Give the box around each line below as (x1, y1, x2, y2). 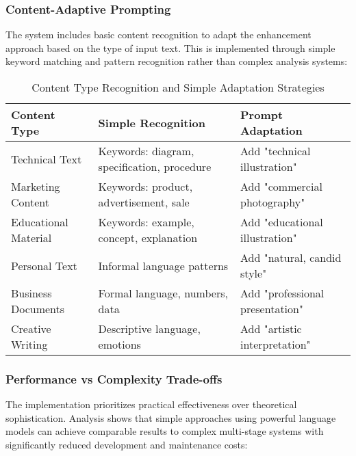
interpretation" (240, 336, 311, 352)
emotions (98, 336, 141, 352)
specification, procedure (98, 159, 212, 174)
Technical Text (11, 150, 82, 167)
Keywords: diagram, (98, 143, 194, 159)
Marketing (11, 178, 60, 194)
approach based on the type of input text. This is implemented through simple (5, 40, 335, 55)
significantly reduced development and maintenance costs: (5, 438, 248, 451)
